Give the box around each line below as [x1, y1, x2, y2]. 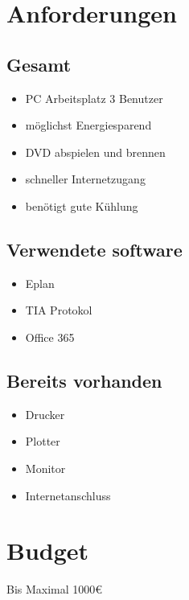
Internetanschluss [25, 487, 111, 503]
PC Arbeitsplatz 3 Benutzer [25, 89, 163, 106]
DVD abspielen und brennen [25, 143, 166, 160]
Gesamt [6, 51, 72, 76]
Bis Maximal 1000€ [6, 581, 103, 598]
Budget [6, 534, 89, 567]
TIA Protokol [25, 302, 92, 318]
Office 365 [25, 328, 75, 345]
